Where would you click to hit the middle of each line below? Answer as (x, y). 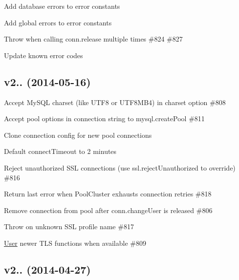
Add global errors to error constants (58, 22)
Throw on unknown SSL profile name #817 (69, 226)
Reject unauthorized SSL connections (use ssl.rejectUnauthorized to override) (120, 167)
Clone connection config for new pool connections (78, 135)
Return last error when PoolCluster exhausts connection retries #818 (108, 194)
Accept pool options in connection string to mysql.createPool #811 (104, 118)
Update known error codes (43, 55)
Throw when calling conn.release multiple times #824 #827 (93, 39)
